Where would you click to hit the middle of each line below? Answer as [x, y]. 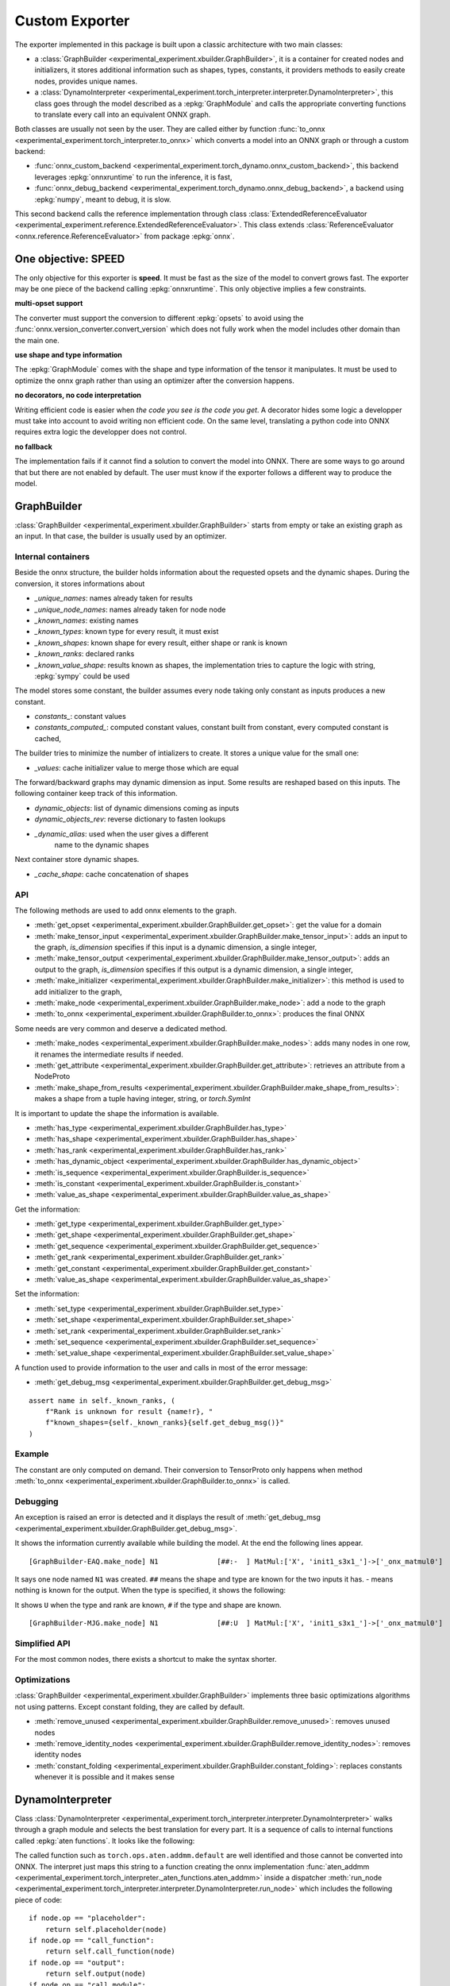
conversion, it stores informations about [80, 583]
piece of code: [38, 1899]
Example [32, 1454]
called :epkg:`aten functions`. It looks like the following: [105, 1841]
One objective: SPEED [70, 259]
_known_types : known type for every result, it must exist [127, 632]
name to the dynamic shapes [102, 844]
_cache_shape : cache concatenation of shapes [112, 874]
